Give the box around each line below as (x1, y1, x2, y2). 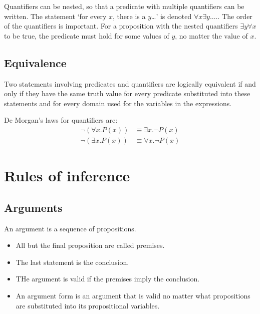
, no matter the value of (175, 30, 248, 41)
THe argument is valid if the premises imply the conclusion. (16, 273, 200, 284)
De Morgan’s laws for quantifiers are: (4, 115, 118, 125)
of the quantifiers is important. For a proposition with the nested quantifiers (4, 21, 238, 31)
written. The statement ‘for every (4, 11, 107, 21)
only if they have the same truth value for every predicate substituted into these (4, 88, 250, 99)
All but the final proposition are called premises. (16, 240, 165, 250)
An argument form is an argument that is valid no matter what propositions (16, 290, 250, 300)
